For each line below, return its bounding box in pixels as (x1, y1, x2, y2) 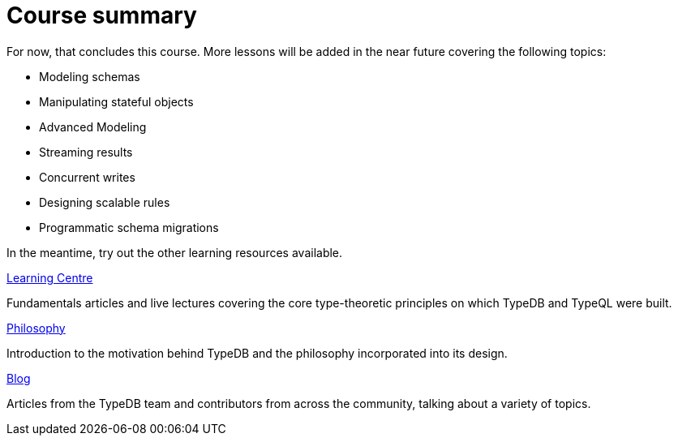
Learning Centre (6, 270, 93, 285)
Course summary (6, 2, 197, 29)
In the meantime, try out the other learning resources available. (6, 245, 343, 260)
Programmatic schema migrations (39, 220, 219, 234)
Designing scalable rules (39, 195, 170, 209)
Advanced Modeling (39, 119, 147, 134)
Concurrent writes (39, 170, 135, 184)
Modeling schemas (39, 69, 140, 84)
